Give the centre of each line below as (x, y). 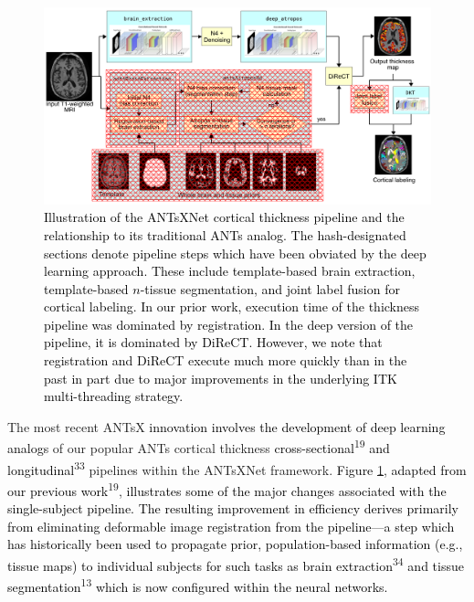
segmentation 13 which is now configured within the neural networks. (198, 585)
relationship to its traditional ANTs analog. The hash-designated (225, 234)
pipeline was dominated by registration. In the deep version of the (229, 324)
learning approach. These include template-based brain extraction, (230, 271)
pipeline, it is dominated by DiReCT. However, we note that (213, 342)
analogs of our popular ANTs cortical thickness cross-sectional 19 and (199, 447)
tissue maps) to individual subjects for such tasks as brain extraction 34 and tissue (236, 564)
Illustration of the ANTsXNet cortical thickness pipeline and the (224, 217)
